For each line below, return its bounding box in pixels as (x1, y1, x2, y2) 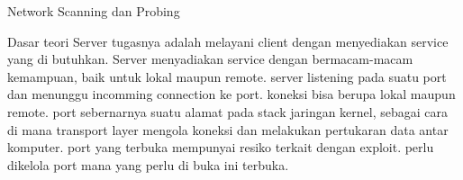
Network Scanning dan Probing (7, 2, 180, 20)
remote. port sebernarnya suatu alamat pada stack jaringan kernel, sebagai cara (7, 102, 449, 121)
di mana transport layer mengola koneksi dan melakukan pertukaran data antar (7, 120, 449, 139)
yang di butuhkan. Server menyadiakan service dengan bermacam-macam (7, 49, 413, 68)
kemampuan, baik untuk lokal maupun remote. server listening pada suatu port (7, 67, 447, 85)
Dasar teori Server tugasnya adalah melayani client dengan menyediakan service (7, 31, 449, 50)
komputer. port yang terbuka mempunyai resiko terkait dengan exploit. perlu (7, 138, 434, 157)
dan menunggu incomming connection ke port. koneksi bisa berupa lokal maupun (7, 85, 456, 103)
